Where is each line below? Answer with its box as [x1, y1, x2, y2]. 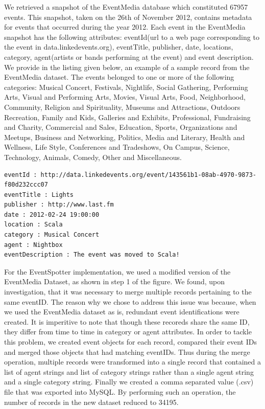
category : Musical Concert [4, 231, 100, 239]
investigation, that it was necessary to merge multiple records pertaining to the [4, 286, 252, 297]
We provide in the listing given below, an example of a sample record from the [4, 61, 250, 72]
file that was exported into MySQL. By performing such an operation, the [4, 386, 236, 397]
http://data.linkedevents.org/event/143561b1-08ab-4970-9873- [40, 171, 256, 178]
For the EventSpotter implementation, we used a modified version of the [4, 266, 231, 277]
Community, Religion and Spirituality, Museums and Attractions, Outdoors [4, 101, 240, 112]
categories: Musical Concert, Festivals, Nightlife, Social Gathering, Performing [4, 81, 248, 92]
